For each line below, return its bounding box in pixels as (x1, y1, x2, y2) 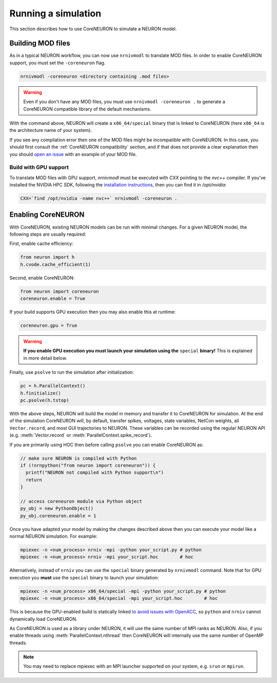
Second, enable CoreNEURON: (9, 275, 75, 281)
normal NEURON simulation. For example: (9, 533, 97, 539)
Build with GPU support (9, 164, 69, 171)
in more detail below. (23, 355, 68, 361)
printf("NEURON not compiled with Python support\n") (26, 470, 164, 476)
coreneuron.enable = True (20, 296, 86, 301)
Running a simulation (9, 8, 102, 19)
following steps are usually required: (9, 231, 87, 237)
